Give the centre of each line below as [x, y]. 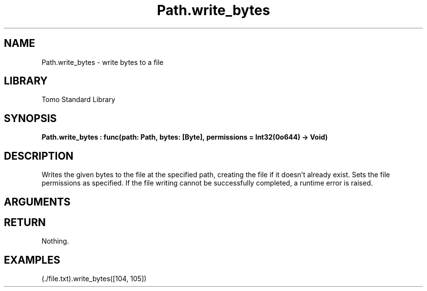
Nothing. [55, 241]
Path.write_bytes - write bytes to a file [103, 62]
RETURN [25, 222]
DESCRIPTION [39, 156]
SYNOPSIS [30, 118]
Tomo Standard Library [78, 100]
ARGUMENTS [37, 202]
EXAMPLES [32, 260]
